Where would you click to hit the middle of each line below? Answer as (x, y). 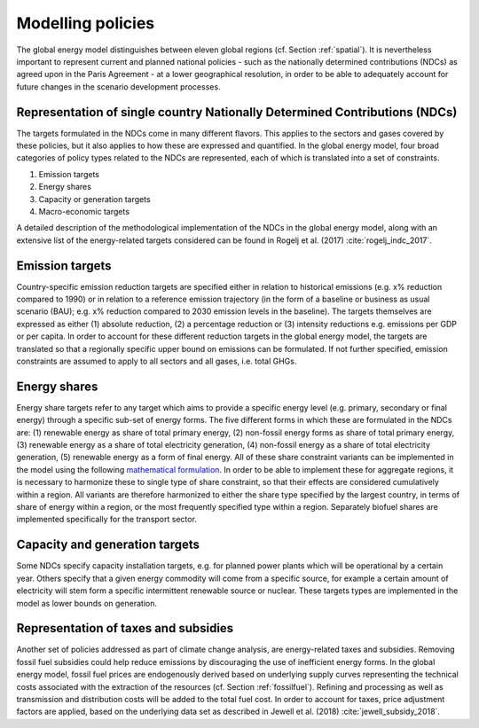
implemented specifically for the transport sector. (106, 520)
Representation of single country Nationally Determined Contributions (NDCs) (237, 112)
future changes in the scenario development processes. (118, 86)
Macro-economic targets (84, 211)
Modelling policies (86, 23)
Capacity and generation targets (108, 545)
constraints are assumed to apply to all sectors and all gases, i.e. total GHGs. (157, 361)
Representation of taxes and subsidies (125, 628)
